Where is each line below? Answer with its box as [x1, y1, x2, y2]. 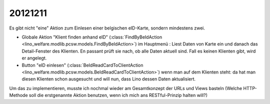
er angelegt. [21, 55, 47, 61]
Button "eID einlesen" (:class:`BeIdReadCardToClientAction [21, 62, 143, 68]
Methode [9, 92, 28, 98]
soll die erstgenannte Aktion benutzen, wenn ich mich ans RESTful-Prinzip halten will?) [28, 92, 207, 98]
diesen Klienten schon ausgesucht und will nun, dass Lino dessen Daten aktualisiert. [21, 76, 196, 82]
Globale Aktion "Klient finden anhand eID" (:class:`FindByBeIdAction [21, 34, 162, 40]
